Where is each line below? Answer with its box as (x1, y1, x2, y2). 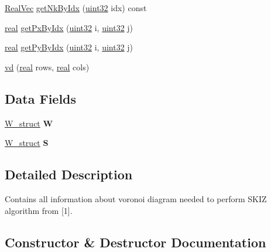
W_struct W (5, 117, 53, 129)
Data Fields (5, 89, 77, 107)
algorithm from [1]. (5, 204, 73, 216)
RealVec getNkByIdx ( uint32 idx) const (5, 2, 147, 13)
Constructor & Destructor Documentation (5, 233, 266, 251)
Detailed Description (5, 165, 133, 183)
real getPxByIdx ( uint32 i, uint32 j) (5, 21, 133, 33)
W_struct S (5, 137, 49, 149)
